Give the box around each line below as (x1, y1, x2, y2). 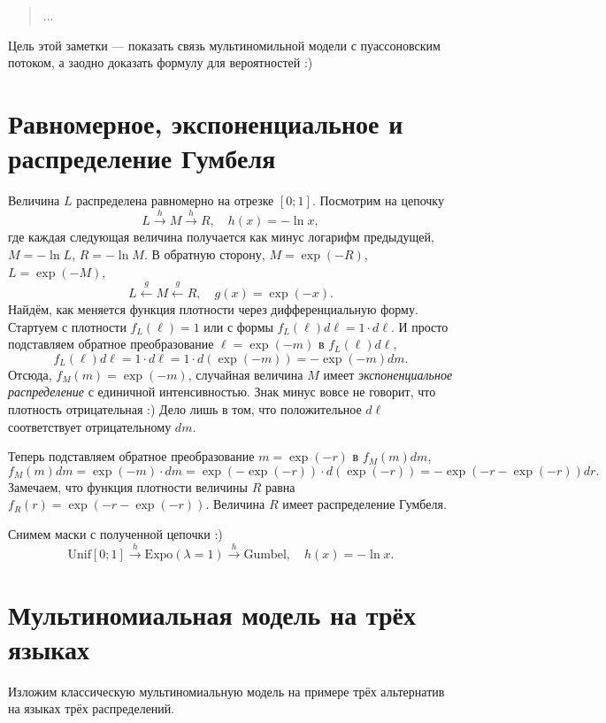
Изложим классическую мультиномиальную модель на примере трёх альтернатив (8, 681, 445, 700)
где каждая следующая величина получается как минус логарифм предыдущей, (8, 227, 434, 246)
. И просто (390, 317, 449, 335)
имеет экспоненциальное (323, 365, 453, 383)
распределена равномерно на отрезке (76, 191, 274, 210)
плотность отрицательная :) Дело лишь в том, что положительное (8, 400, 362, 419)
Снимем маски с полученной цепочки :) (8, 525, 223, 542)
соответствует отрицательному (8, 417, 172, 435)
